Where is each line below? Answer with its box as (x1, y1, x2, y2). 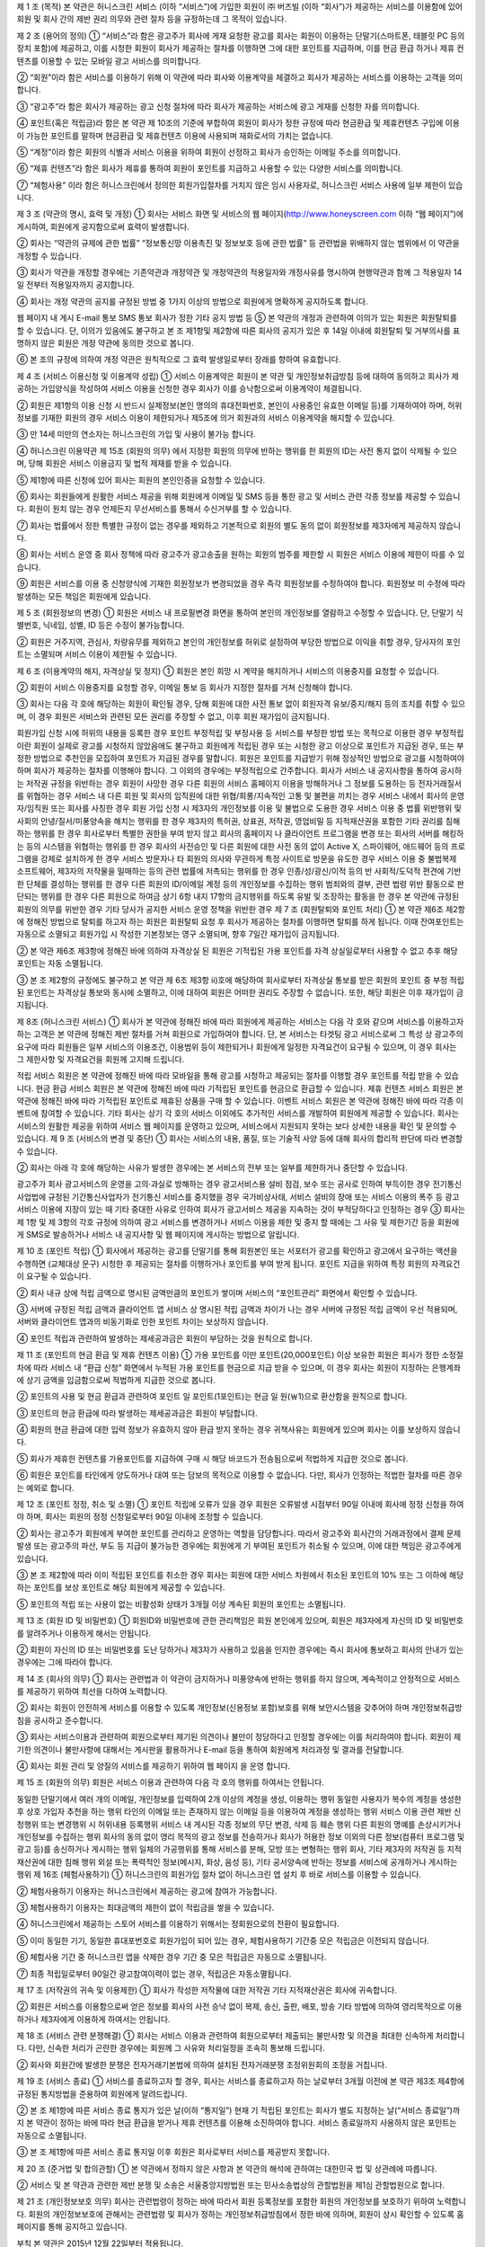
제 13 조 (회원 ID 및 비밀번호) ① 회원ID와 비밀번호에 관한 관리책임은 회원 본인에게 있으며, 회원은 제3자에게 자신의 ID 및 (16, 1615, 433, 1626)
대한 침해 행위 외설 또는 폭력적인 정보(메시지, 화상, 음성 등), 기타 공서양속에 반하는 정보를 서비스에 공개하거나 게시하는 (48, 1856, 458, 1867)
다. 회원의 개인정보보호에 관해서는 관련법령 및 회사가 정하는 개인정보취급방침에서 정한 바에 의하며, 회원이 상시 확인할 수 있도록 (16, 2208, 455, 2219)
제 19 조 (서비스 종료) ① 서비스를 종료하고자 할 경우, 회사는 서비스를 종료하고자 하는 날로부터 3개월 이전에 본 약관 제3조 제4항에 (16, 2076, 465, 2087)
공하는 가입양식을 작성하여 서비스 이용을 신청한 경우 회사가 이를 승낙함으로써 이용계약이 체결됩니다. (16, 383, 363, 395)
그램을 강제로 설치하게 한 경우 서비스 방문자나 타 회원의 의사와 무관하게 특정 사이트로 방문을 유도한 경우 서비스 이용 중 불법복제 (16, 854, 457, 865)
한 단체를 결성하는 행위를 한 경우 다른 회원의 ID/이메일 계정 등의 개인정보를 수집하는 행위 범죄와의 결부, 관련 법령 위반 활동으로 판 (16, 878, 464, 889)
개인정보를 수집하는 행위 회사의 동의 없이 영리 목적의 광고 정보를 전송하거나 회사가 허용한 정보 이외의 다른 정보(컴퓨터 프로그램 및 (16, 1832, 465, 1842)
